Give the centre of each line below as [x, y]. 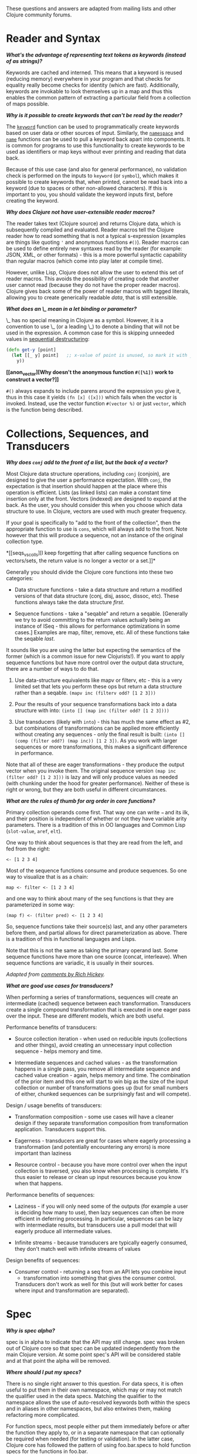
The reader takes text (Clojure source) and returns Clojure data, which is [94, 223]
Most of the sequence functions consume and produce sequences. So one [96, 870]
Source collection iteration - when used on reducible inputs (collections [101, 1039]
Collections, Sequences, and [77, 434]
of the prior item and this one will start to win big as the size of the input [101, 1082]
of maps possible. [28, 104]
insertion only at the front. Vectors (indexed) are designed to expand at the [96, 499]
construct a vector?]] [33, 380]
